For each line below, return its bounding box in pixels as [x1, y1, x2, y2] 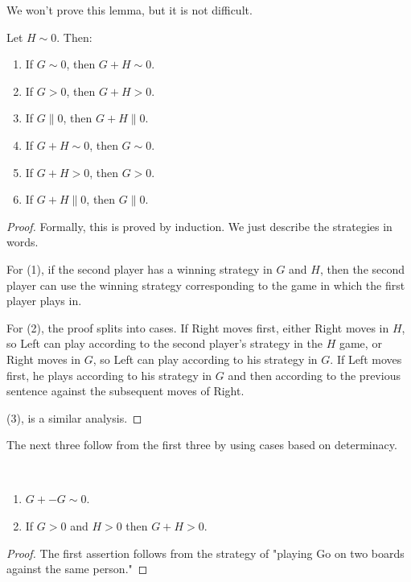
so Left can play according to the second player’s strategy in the [6, 335, 323, 352]
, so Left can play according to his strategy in [92, 350, 318, 367]
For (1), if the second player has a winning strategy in [6, 260, 273, 277]
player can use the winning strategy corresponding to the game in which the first [6, 276, 405, 293]
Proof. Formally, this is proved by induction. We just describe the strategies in [6, 217, 393, 234]
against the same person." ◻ [6, 560, 148, 577]
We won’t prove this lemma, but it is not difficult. [6, 2, 253, 18]
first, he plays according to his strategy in [6, 366, 212, 383]
